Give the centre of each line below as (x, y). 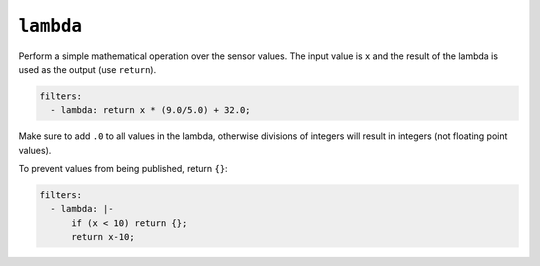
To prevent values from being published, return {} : (123, 169)
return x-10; (103, 237)
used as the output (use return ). (87, 69)
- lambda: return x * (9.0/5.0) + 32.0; (150, 110)
